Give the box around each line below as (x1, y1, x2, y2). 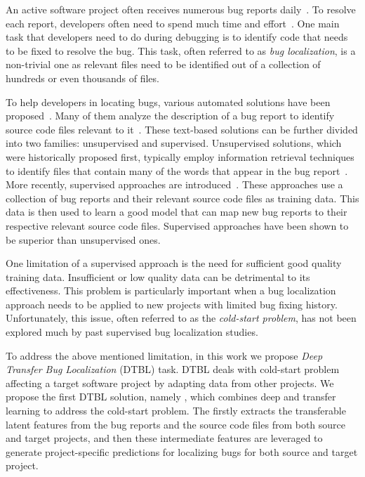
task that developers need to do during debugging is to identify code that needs (6, 30, 348, 44)
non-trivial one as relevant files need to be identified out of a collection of (6, 57, 321, 72)
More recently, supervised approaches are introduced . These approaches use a (6, 177, 343, 192)
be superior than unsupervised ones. (6, 232, 161, 247)
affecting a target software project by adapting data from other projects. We (6, 375, 334, 390)
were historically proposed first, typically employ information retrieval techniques (6, 149, 354, 164)
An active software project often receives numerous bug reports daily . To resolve (6, 2, 356, 16)
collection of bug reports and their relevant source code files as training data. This (6, 190, 359, 205)
